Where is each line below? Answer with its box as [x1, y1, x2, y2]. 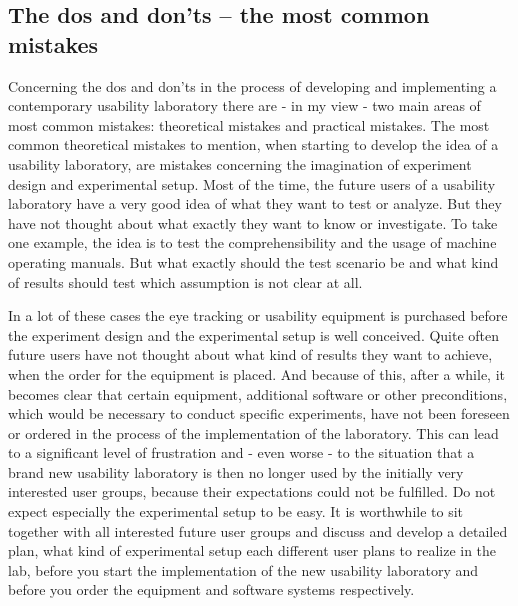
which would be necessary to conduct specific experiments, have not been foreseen [8, 403, 510, 424]
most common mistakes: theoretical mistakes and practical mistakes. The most [8, 114, 490, 135]
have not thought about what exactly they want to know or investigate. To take [8, 212, 498, 233]
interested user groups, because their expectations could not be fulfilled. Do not [8, 481, 496, 502]
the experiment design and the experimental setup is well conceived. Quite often [8, 324, 500, 345]
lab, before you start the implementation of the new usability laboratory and [8, 559, 479, 580]
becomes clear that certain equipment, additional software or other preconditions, [8, 383, 508, 404]
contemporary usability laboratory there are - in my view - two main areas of [8, 95, 481, 116]
